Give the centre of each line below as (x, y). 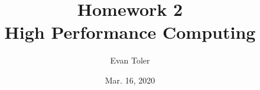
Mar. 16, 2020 (130, 80)
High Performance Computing (130, 32)
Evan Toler (130, 60)
